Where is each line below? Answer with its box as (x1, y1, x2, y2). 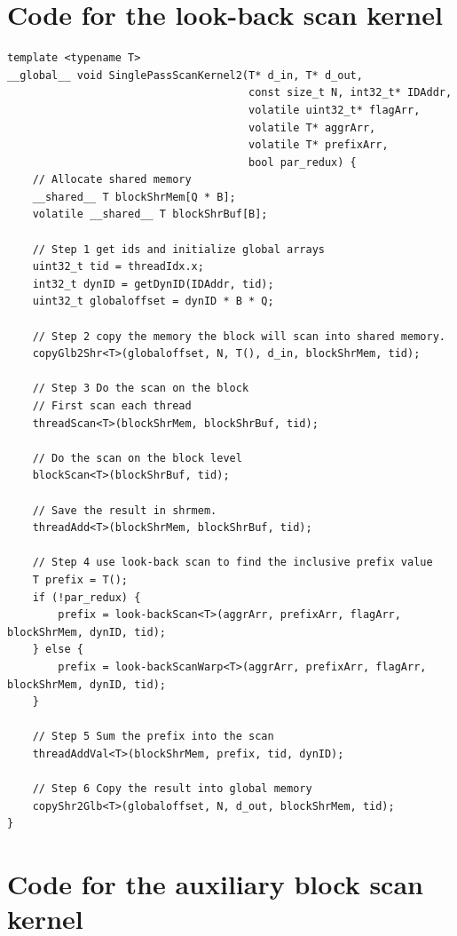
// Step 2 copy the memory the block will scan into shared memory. (32, 329, 445, 343)
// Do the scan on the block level (32, 451, 242, 464)
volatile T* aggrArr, (248, 121, 376, 134)
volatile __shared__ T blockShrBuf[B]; (32, 208, 268, 221)
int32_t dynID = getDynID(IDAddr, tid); (32, 277, 274, 290)
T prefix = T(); (32, 573, 129, 586)
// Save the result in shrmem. (32, 504, 217, 517)
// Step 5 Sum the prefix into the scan (32, 730, 274, 743)
